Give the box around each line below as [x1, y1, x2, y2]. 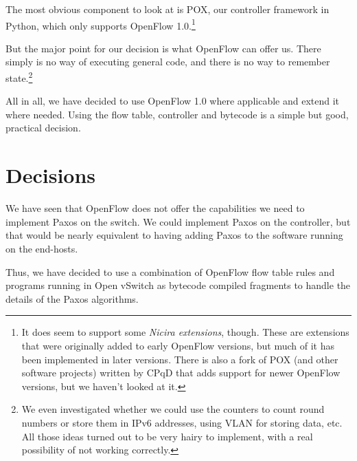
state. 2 [5, 69, 33, 85]
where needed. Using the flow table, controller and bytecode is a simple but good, [5, 107, 349, 121]
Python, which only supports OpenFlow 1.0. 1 [5, 16, 196, 32]
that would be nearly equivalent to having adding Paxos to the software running [5, 228, 343, 242]
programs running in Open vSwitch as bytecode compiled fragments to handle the [5, 278, 351, 292]
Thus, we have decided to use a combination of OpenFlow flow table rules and [5, 264, 335, 279]
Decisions [5, 161, 96, 189]
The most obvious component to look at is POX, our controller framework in [5, 2, 330, 16]
